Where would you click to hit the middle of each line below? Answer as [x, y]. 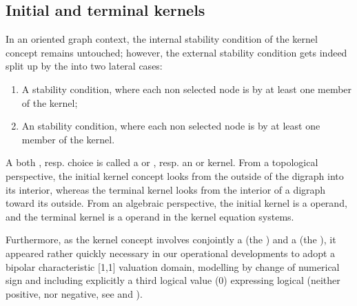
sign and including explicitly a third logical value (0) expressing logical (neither [173, 280]
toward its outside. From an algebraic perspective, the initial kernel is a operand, [176, 203]
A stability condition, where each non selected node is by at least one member [187, 89]
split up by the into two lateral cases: [84, 66]
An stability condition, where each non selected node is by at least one [171, 126]
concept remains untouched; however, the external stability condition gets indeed [176, 52]
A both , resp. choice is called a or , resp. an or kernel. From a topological [162, 162]
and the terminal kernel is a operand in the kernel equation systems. [150, 216]
